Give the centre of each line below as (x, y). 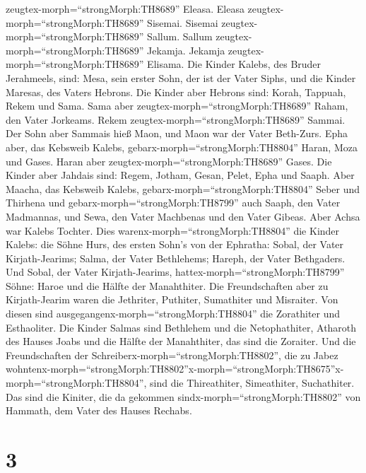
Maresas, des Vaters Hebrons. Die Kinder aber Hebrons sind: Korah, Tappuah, (176, 92)
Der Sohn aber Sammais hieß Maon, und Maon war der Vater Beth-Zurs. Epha (177, 133)
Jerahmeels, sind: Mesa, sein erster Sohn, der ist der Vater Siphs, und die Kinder (181, 77)
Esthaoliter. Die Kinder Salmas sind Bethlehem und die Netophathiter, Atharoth (181, 327)
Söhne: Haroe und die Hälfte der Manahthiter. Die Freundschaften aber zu (167, 285)
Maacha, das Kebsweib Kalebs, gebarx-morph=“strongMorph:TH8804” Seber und (183, 188)
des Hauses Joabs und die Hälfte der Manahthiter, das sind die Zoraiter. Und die (181, 341)
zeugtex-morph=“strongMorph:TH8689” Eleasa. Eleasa (125, 8)
